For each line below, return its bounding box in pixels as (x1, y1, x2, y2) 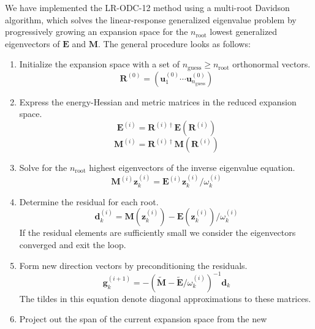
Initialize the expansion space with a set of (19, 58, 180, 70)
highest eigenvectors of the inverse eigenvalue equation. (89, 161, 295, 174)
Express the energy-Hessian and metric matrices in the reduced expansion (19, 95, 297, 108)
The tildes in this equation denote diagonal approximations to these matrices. (19, 292, 311, 304)
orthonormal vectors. (232, 58, 311, 70)
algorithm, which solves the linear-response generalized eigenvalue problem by (5, 13, 297, 26)
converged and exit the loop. (19, 238, 126, 251)
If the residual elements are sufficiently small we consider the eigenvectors (19, 226, 296, 239)
